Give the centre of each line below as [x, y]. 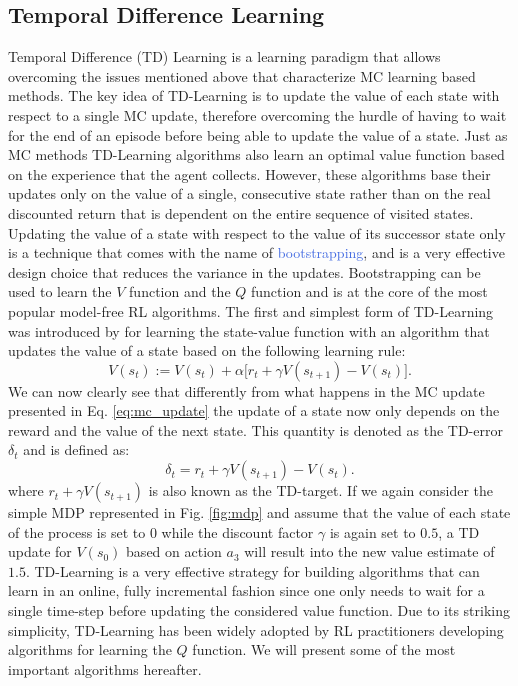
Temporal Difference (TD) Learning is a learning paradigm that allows [224, 56]
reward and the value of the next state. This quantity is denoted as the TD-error [255, 429]
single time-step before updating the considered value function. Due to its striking [259, 610]
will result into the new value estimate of [369, 551]
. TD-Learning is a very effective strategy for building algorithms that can [252, 570]
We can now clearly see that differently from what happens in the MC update [246, 390]
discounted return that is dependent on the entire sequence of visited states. [241, 212]
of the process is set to [77, 531]
